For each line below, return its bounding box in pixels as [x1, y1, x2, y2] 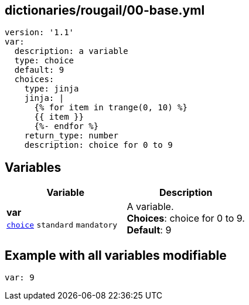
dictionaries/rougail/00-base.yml [5, 3, 205, 18]
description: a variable [14, 46, 128, 56]
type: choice [14, 56, 74, 66]
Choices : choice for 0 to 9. [127, 212, 245, 225]
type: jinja [24, 84, 79, 94]
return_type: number [24, 131, 118, 141]
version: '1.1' [5, 28, 74, 38]
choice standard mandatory [6, 221, 118, 230]
